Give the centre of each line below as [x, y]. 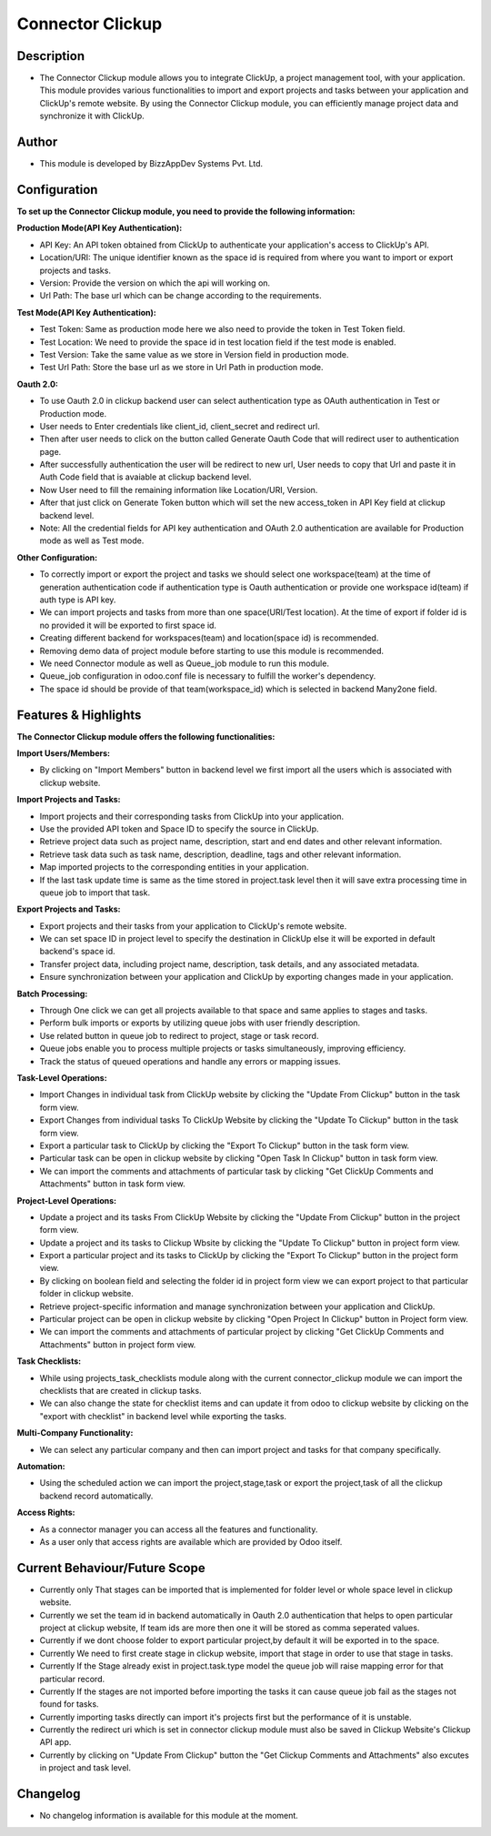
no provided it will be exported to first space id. [128, 625]
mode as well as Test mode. [92, 540]
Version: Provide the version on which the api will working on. [155, 283]
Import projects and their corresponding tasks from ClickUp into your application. [192, 816]
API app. [55, 1742]
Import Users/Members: [64, 753]
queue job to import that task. [95, 893]
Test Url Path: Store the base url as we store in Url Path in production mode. [181, 368]
